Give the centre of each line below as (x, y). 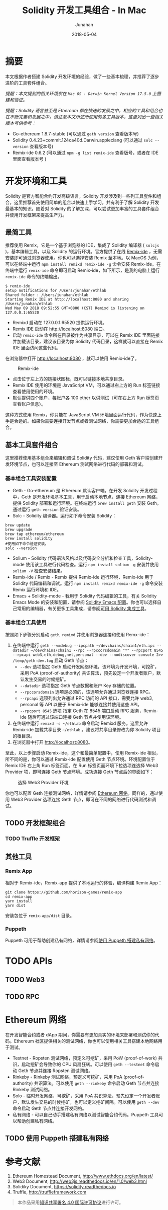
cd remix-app (19, 896)
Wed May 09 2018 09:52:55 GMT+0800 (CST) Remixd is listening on (75, 308)
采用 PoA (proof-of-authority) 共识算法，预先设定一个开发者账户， (88, 673)
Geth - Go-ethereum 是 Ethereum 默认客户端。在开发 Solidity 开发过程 (85, 490)
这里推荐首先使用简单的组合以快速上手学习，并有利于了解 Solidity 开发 (87, 202)
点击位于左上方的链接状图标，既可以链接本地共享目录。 (69, 379)
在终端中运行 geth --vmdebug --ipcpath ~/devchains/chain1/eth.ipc (83, 645)
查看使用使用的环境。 (34, 392)
